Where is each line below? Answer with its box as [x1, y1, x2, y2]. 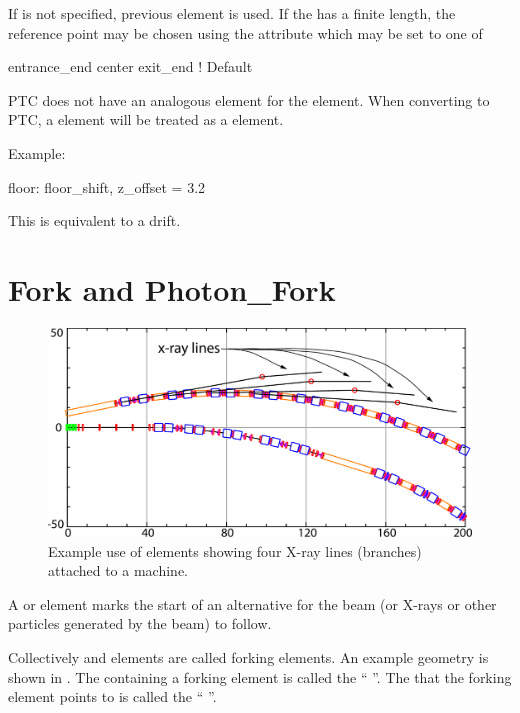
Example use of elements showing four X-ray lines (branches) [48, 540, 422, 561]
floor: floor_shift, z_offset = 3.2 [8, 176, 206, 197]
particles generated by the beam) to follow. [8, 613, 272, 634]
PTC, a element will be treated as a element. [8, 109, 284, 130]
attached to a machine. [48, 560, 188, 581]
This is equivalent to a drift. [8, 210, 181, 231]
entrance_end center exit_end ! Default [8, 56, 253, 77]
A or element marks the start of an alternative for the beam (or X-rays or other [8, 593, 497, 614]
